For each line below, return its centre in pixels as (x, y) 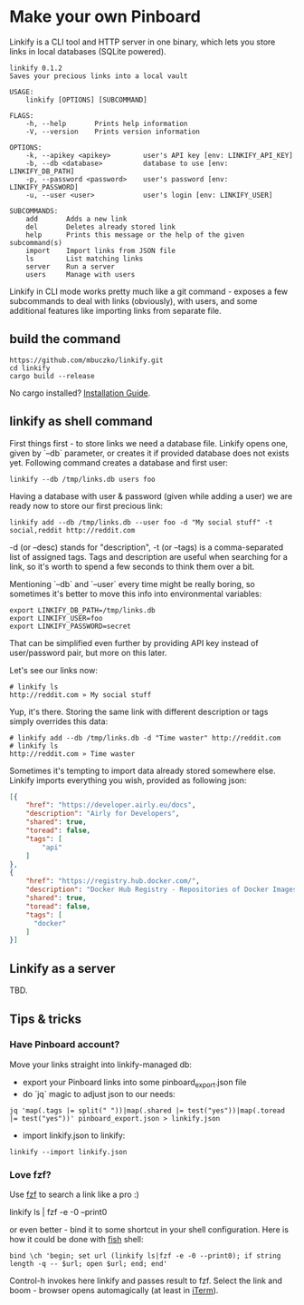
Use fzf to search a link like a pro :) (75, 1194)
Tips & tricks (46, 1019)
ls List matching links (85, 259)
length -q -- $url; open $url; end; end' (89, 1263)
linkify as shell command (81, 422)
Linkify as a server (62, 968)
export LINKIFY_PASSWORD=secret (70, 626)
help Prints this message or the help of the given (135, 235)
